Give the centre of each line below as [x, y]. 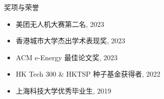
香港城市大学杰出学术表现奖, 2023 [70, 41]
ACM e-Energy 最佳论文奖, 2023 [67, 57]
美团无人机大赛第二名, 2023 [60, 24]
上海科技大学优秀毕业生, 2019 [63, 90]
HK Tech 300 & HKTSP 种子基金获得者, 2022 [88, 74]
